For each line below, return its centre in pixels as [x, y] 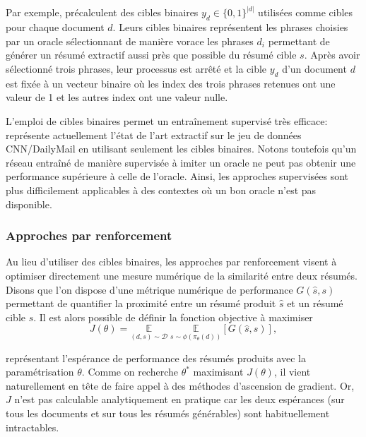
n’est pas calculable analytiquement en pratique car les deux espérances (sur [179, 399]
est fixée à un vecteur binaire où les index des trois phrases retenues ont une [171, 83]
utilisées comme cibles [306, 12]
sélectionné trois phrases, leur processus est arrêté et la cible [136, 69]
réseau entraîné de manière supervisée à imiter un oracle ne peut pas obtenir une [181, 162]
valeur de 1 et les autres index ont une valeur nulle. [117, 97]
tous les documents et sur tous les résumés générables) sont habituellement [168, 413]
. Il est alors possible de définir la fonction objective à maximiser [173, 317]
